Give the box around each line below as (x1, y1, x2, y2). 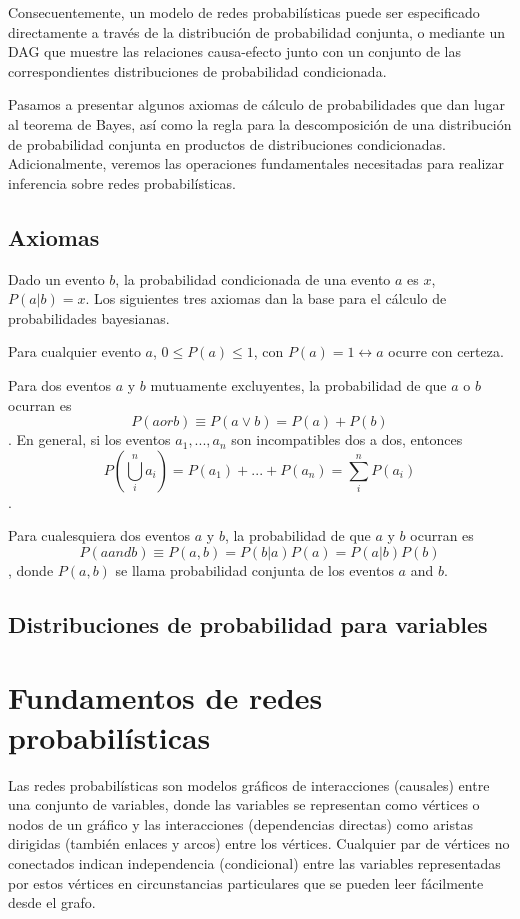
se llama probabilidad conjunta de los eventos (115, 559, 394, 580)
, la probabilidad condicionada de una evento (115, 268, 391, 289)
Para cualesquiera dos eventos (8, 525, 191, 546)
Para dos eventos (8, 374, 112, 395)
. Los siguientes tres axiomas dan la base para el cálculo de (85, 288, 447, 309)
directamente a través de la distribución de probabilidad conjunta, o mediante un (8, 21, 505, 42)
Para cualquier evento (8, 341, 141, 362)
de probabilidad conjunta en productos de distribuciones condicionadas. (8, 133, 447, 154)
